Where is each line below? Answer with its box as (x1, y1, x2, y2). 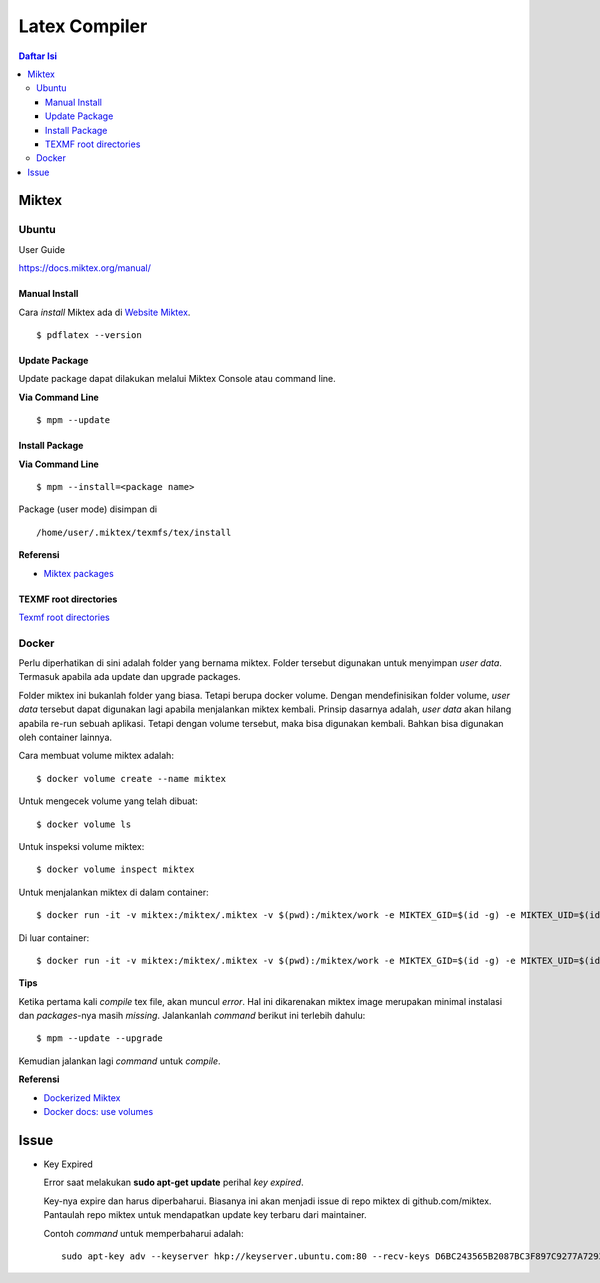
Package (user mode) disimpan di (18, 503, 158, 515)
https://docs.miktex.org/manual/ (18, 262, 152, 274)
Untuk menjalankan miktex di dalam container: (18, 886, 209, 898)
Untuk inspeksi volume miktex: (18, 840, 145, 852)
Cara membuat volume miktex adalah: (18, 750, 175, 762)
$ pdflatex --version (36, 330, 142, 340)
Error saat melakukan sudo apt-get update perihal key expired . (43, 1176, 304, 1189)
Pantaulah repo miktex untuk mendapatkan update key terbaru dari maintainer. (43, 1209, 367, 1221)
